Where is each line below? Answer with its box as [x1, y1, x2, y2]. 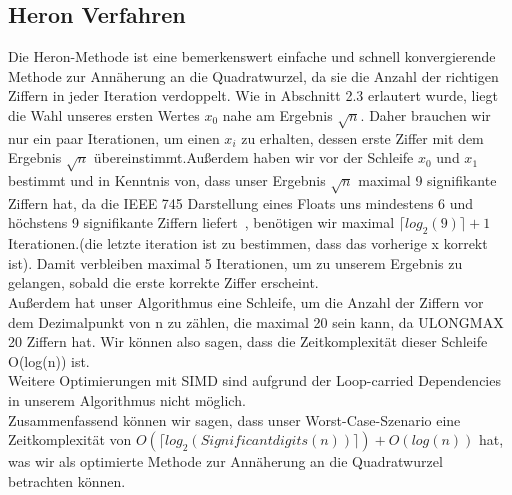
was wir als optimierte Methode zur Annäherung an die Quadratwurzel [8, 451, 443, 472]
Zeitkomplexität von [8, 429, 132, 450]
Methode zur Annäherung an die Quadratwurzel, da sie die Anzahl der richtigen [8, 65, 499, 86]
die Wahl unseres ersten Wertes [8, 104, 200, 125]
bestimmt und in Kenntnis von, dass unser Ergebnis [8, 170, 326, 191]
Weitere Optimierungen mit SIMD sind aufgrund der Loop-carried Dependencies [8, 370, 501, 391]
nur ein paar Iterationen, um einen [8, 127, 220, 148]
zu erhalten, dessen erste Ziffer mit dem [241, 127, 484, 148]
